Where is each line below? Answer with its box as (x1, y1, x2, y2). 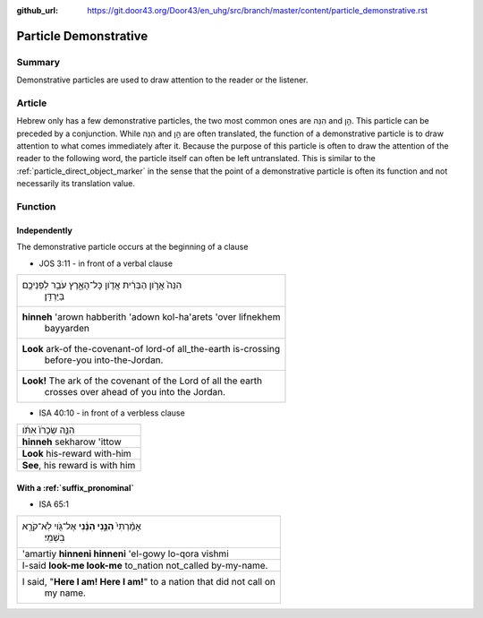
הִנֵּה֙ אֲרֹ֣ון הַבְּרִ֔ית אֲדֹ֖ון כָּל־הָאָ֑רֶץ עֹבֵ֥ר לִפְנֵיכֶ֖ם (21, 279, 182, 291)
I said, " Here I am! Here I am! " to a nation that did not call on (21, 575, 276, 588)
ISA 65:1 (38, 499, 70, 510)
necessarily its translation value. (16, 178, 136, 189)
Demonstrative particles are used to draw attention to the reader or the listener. (16, 74, 309, 85)
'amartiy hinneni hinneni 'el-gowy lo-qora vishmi (21, 547, 229, 560)
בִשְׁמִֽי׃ (44, 531, 65, 544)
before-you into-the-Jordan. (44, 354, 164, 366)
